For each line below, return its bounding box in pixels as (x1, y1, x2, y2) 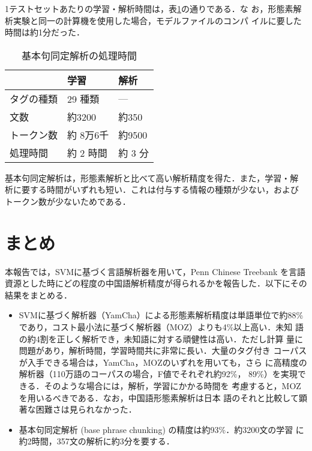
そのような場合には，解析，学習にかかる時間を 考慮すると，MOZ (44, 380, 301, 392)
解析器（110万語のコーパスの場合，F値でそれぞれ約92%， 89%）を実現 (19, 368, 298, 380)
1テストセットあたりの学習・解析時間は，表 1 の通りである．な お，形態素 (5, 2, 293, 14)
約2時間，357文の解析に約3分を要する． (19, 435, 175, 447)
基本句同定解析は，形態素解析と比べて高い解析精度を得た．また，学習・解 (5, 171, 299, 184)
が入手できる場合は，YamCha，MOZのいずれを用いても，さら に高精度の (19, 356, 307, 368)
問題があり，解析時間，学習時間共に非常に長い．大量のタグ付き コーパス (19, 344, 307, 357)
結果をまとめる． (5, 288, 72, 301)
